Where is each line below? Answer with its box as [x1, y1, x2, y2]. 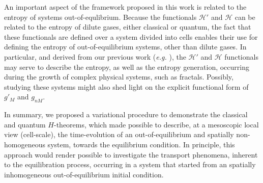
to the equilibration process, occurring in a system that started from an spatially [4, 159, 256, 170]
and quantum [4, 119, 46, 129]
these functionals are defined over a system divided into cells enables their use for [4, 31, 258, 42]
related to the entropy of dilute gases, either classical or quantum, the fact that [4, 21, 251, 32]
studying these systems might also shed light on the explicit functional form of [4, 81, 249, 92]
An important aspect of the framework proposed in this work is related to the [4, 2, 247, 12]
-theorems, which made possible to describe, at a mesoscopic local [54, 119, 259, 129]
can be [235, 11, 255, 22]
